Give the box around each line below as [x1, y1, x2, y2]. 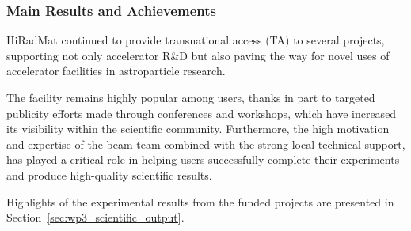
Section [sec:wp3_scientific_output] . [6, 209, 185, 225]
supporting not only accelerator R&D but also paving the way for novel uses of [6, 47, 390, 63]
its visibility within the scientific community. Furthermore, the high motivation [6, 120, 390, 137]
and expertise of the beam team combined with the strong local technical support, [6, 135, 405, 152]
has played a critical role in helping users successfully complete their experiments [6, 151, 400, 168]
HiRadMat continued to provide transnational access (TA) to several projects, [6, 32, 385, 48]
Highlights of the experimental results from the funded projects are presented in [6, 193, 394, 210]
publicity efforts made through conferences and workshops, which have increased [6, 104, 397, 121]
